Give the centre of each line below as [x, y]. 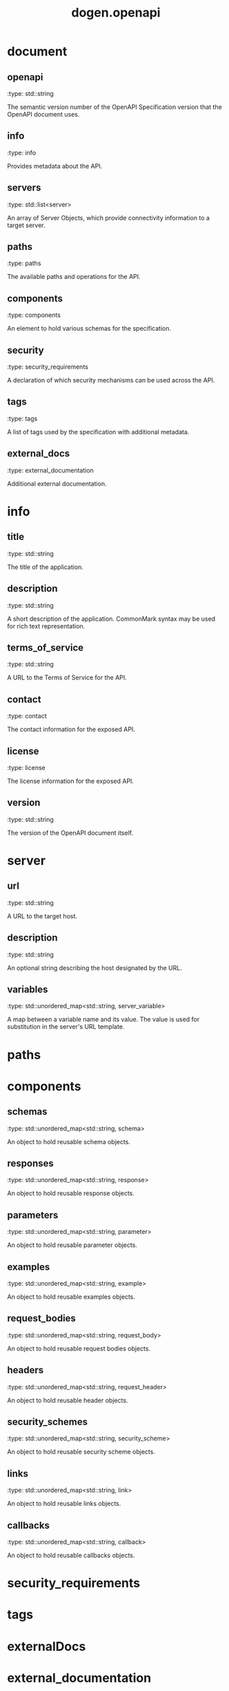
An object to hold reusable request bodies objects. [79, 1349]
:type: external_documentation [51, 470]
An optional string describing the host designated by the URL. [95, 967]
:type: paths [24, 263]
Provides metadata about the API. [55, 166]
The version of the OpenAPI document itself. [70, 833]
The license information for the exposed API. [71, 781]
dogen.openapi [116, 13]
